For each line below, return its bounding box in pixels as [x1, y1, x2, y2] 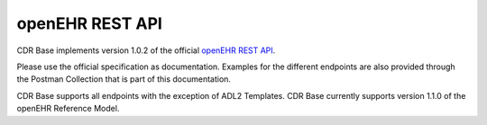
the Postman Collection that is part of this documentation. [16, 74, 232, 85]
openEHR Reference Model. [16, 103, 120, 114]
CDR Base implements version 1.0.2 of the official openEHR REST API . [16, 45, 276, 56]
